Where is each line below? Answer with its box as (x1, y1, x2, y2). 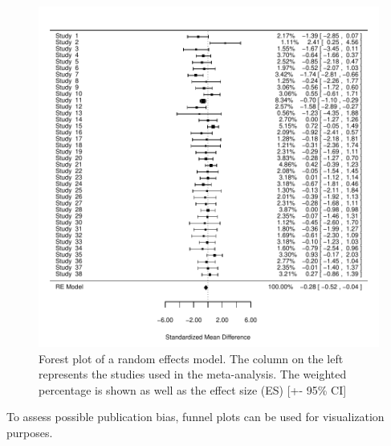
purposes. (6, 423, 53, 440)
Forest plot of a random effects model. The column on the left (39, 350, 344, 366)
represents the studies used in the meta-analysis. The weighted (39, 366, 347, 383)
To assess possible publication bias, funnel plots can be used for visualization (6, 408, 385, 425)
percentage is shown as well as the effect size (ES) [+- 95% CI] (39, 381, 347, 398)
